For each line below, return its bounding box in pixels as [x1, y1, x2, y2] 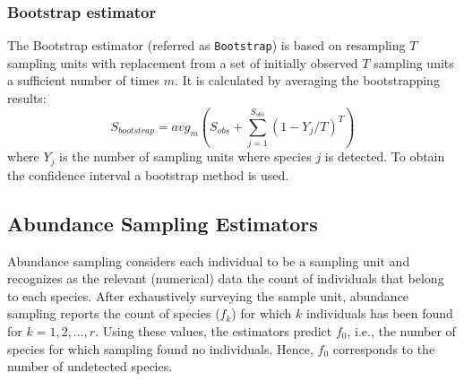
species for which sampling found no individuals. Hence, [7, 339, 314, 358]
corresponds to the [332, 339, 435, 358]
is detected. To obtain [324, 147, 445, 166]
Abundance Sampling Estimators [7, 209, 318, 237]
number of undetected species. [7, 357, 173, 376]
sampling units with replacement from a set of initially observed [7, 53, 358, 72]
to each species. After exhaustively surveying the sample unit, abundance [7, 286, 409, 305]
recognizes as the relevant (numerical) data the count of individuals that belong [7, 269, 444, 288]
